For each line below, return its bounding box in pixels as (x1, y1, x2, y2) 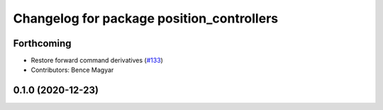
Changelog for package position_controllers (13, 11, 279, 26)
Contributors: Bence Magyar (30, 66, 114, 74)
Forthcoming (13, 37, 72, 49)
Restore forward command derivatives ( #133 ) (30, 56, 163, 65)
